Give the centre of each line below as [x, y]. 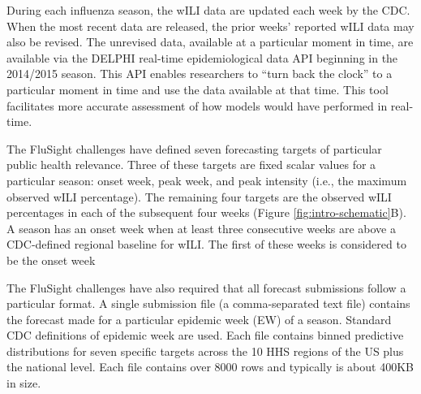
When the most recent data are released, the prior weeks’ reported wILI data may [210, 26]
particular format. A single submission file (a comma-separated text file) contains [208, 303]
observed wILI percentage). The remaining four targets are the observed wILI [199, 196]
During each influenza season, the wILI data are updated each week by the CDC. [208, 10]
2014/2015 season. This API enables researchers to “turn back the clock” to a [200, 74]
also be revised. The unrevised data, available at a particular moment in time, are [210, 42]
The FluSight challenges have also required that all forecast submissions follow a [206, 287]
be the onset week [51, 260]
